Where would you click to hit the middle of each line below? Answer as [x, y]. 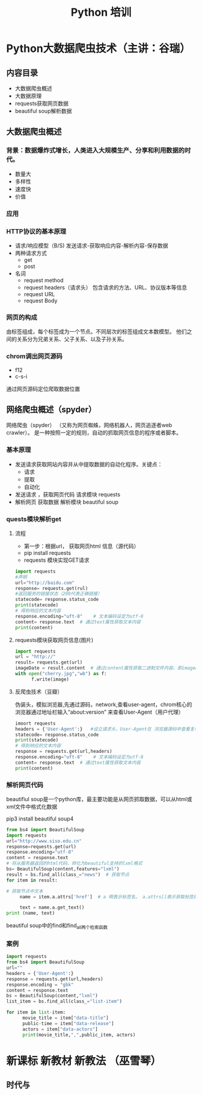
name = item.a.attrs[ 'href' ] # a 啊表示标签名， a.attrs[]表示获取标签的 [109, 897]
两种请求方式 [31, 253]
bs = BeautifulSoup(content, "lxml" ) [52, 996]
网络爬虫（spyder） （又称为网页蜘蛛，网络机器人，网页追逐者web [89, 425]
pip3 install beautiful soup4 [40, 819]
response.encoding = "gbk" [40, 985]
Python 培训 [101, 12]
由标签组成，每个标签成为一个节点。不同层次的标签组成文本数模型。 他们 [96, 332]
